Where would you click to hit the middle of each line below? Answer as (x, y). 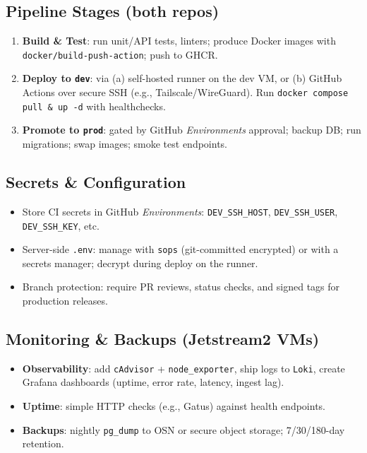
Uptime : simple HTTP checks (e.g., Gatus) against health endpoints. (174, 406)
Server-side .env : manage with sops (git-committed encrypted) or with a (180, 249)
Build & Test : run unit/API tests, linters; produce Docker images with (179, 41)
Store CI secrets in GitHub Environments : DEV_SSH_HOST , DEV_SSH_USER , (180, 211)
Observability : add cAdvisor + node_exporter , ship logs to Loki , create (183, 368)
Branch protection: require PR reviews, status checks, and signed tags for (181, 287)
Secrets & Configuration (96, 182)
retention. (43, 443)
